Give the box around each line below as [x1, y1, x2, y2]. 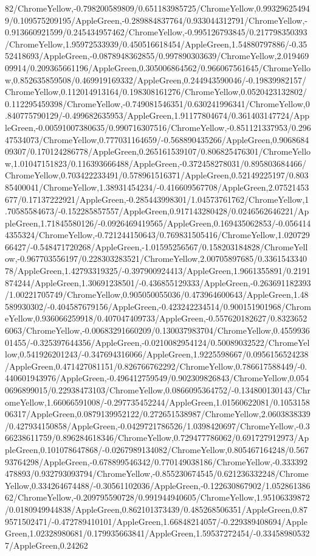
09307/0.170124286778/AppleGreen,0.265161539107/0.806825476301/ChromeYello [5, 145, 311, 158]
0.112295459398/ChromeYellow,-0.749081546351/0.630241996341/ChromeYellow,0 [5, 97, 310, 110]
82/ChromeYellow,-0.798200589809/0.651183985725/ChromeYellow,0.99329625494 [5, 2, 310, 14]
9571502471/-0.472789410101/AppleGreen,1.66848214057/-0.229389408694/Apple [5, 515, 307, 527]
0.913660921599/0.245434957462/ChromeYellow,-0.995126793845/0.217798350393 [5, 26, 307, 38]
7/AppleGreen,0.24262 [5, 538, 88, 551]
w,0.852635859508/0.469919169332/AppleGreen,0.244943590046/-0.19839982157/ [5, 73, 306, 86]
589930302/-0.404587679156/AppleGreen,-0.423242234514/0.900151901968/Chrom [5, 300, 311, 312]
